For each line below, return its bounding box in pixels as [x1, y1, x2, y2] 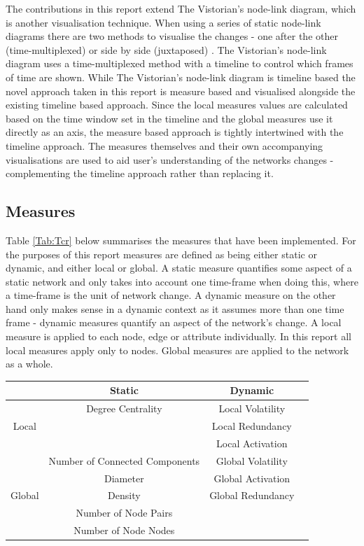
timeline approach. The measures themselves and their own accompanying [6, 138, 323, 153]
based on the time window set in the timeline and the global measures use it [6, 111, 333, 125]
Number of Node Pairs [76, 505, 173, 520]
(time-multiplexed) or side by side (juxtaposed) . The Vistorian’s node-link [6, 42, 327, 57]
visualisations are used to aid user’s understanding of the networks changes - [6, 152, 334, 167]
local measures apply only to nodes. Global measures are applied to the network [6, 342, 349, 357]
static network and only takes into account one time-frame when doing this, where [6, 274, 358, 288]
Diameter [104, 470, 144, 485]
